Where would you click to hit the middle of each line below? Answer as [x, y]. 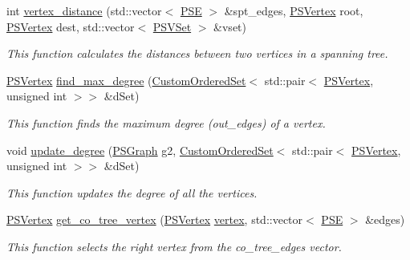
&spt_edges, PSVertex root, [294, 10]
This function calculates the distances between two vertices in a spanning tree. [197, 53]
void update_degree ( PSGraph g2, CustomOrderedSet [140, 150]
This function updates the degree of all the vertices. [132, 192]
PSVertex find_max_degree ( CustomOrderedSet [126, 80]
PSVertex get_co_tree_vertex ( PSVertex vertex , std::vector [155, 219]
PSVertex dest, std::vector [71, 26]
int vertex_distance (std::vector [84, 10]
